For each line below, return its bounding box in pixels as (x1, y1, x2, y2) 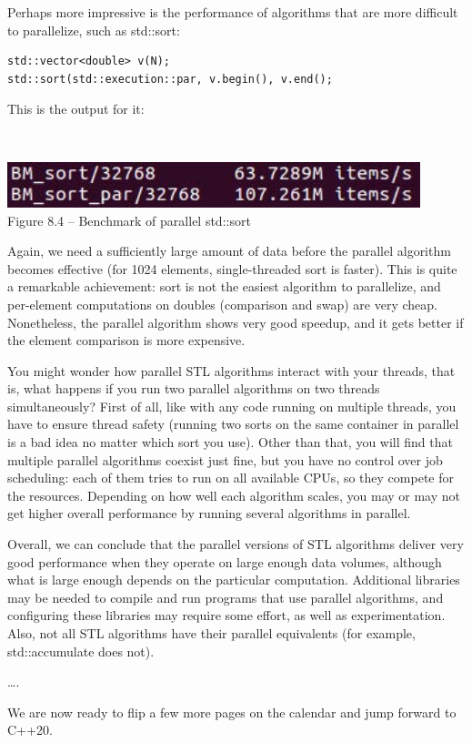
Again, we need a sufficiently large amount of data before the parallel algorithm (7, 241, 451, 260)
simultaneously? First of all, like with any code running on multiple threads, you (7, 396, 457, 415)
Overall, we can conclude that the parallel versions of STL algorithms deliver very (7, 534, 464, 554)
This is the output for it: (7, 99, 145, 118)
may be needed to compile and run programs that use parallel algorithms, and (7, 587, 444, 606)
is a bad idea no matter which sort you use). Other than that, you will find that (7, 433, 453, 452)
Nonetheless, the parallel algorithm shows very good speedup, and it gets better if (7, 312, 464, 331)
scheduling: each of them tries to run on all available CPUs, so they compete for (7, 468, 454, 487)
